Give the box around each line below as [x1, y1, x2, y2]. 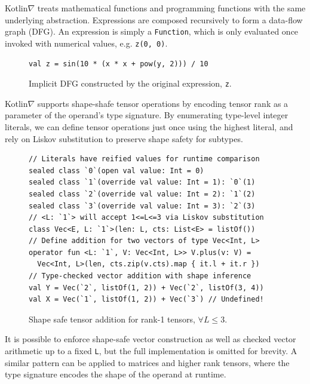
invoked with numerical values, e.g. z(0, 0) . [5, 36, 168, 49]
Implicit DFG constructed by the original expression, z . [29, 77, 232, 90]
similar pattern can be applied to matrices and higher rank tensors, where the [5, 356, 290, 368]
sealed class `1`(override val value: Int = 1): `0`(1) [29, 178, 256, 187]
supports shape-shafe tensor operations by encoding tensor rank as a [37, 97, 288, 109]
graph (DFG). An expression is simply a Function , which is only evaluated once [5, 25, 299, 38]
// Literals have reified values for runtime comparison [29, 155, 260, 164]
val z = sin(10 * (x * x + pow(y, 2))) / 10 [29, 59, 208, 68]
